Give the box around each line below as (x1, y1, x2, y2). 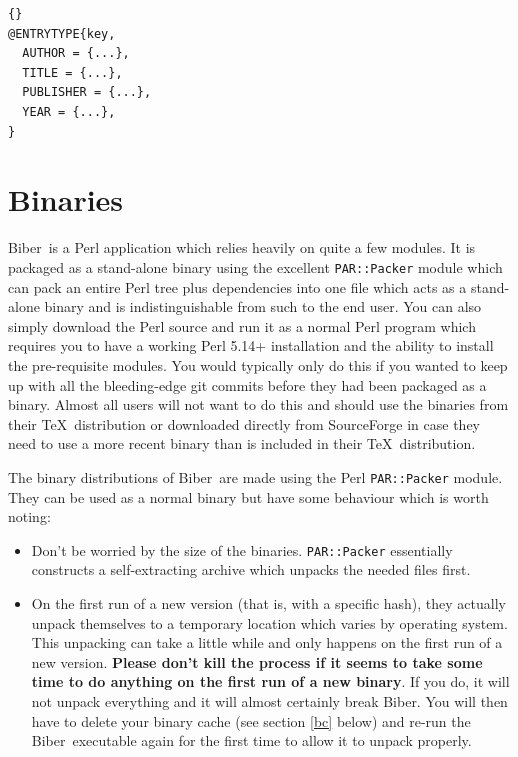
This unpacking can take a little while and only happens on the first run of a (31, 632, 503, 653)
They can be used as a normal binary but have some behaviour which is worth (8, 486, 489, 507)
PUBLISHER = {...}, (22, 85, 152, 100)
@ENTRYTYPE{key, (8, 26, 116, 41)
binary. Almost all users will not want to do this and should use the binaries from (8, 394, 509, 415)
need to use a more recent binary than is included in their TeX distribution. (8, 433, 476, 454)
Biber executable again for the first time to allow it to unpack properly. (31, 730, 472, 751)
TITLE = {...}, (22, 65, 123, 80)
